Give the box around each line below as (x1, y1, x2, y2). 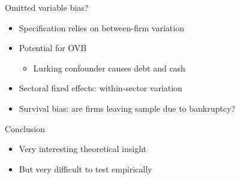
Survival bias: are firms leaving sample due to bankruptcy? (19, 102, 235, 114)
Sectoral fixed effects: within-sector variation (19, 82, 182, 94)
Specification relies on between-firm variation (19, 21, 184, 34)
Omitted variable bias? (5, 1, 89, 13)
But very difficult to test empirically (19, 162, 152, 175)
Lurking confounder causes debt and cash (33, 61, 185, 74)
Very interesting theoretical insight (19, 142, 147, 155)
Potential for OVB (19, 41, 87, 54)
